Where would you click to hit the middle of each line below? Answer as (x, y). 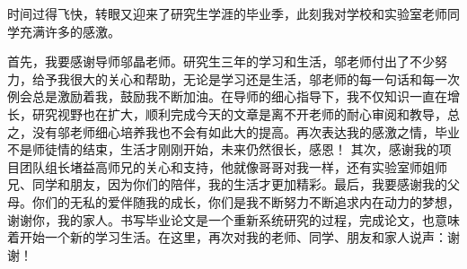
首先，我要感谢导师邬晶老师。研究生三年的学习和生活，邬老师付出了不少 (221, 61)
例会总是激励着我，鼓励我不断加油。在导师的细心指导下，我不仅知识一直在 (227, 96)
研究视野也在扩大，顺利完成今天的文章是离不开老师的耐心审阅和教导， (239, 113)
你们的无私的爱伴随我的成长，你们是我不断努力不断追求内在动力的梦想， (246, 201)
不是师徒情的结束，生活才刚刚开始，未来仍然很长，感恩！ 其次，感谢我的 (223, 149)
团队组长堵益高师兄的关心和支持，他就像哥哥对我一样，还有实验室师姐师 (233, 166)
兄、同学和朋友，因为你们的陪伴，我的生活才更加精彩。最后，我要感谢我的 (227, 184)
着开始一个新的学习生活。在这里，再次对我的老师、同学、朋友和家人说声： (227, 237)
